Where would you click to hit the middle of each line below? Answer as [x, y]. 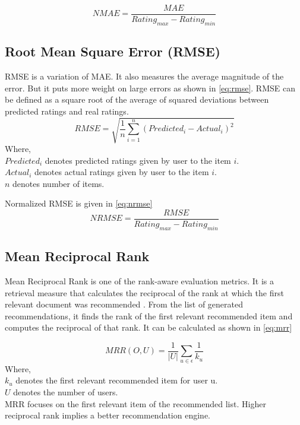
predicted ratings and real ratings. [67, 111]
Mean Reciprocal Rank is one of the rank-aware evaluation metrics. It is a [140, 281]
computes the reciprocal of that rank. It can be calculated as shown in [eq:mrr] [149, 327]
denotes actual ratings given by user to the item [122, 172]
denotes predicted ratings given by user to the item [138, 160]
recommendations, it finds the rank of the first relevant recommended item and [149, 315]
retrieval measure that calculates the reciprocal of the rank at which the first [144, 292]
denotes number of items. [59, 183]
